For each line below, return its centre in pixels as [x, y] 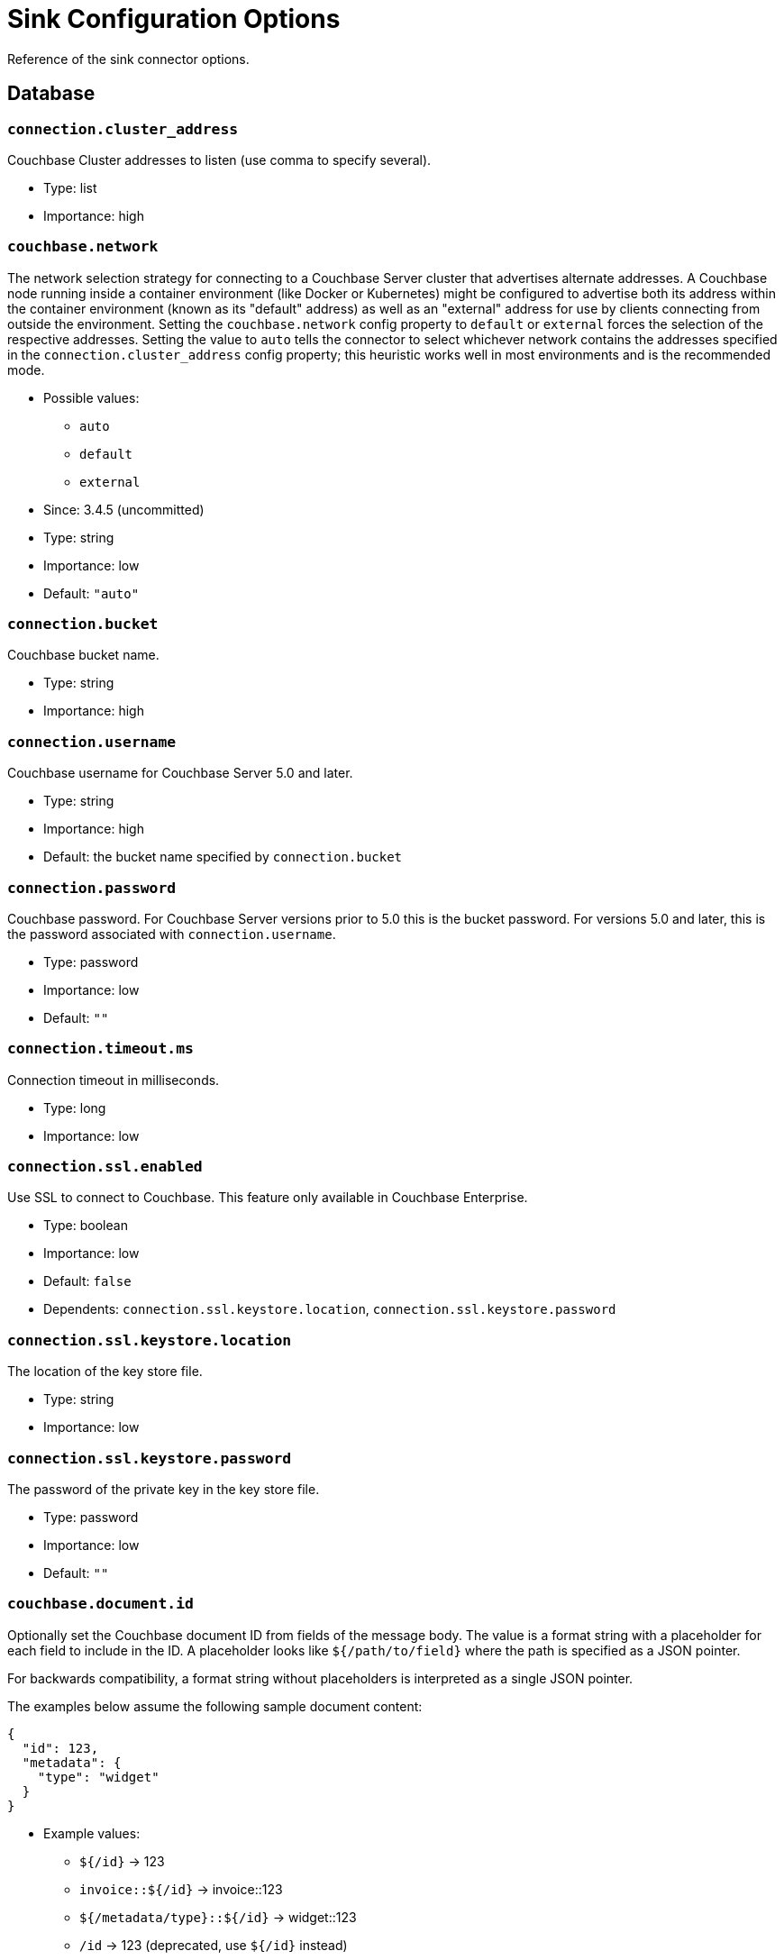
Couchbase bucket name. [83, 655]
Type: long [75, 1108]
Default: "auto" [91, 593]
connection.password [92, 888]
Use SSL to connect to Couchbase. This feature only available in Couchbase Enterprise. [268, 1198]
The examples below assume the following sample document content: [215, 1706]
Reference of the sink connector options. [128, 59]
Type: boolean [86, 1226]
